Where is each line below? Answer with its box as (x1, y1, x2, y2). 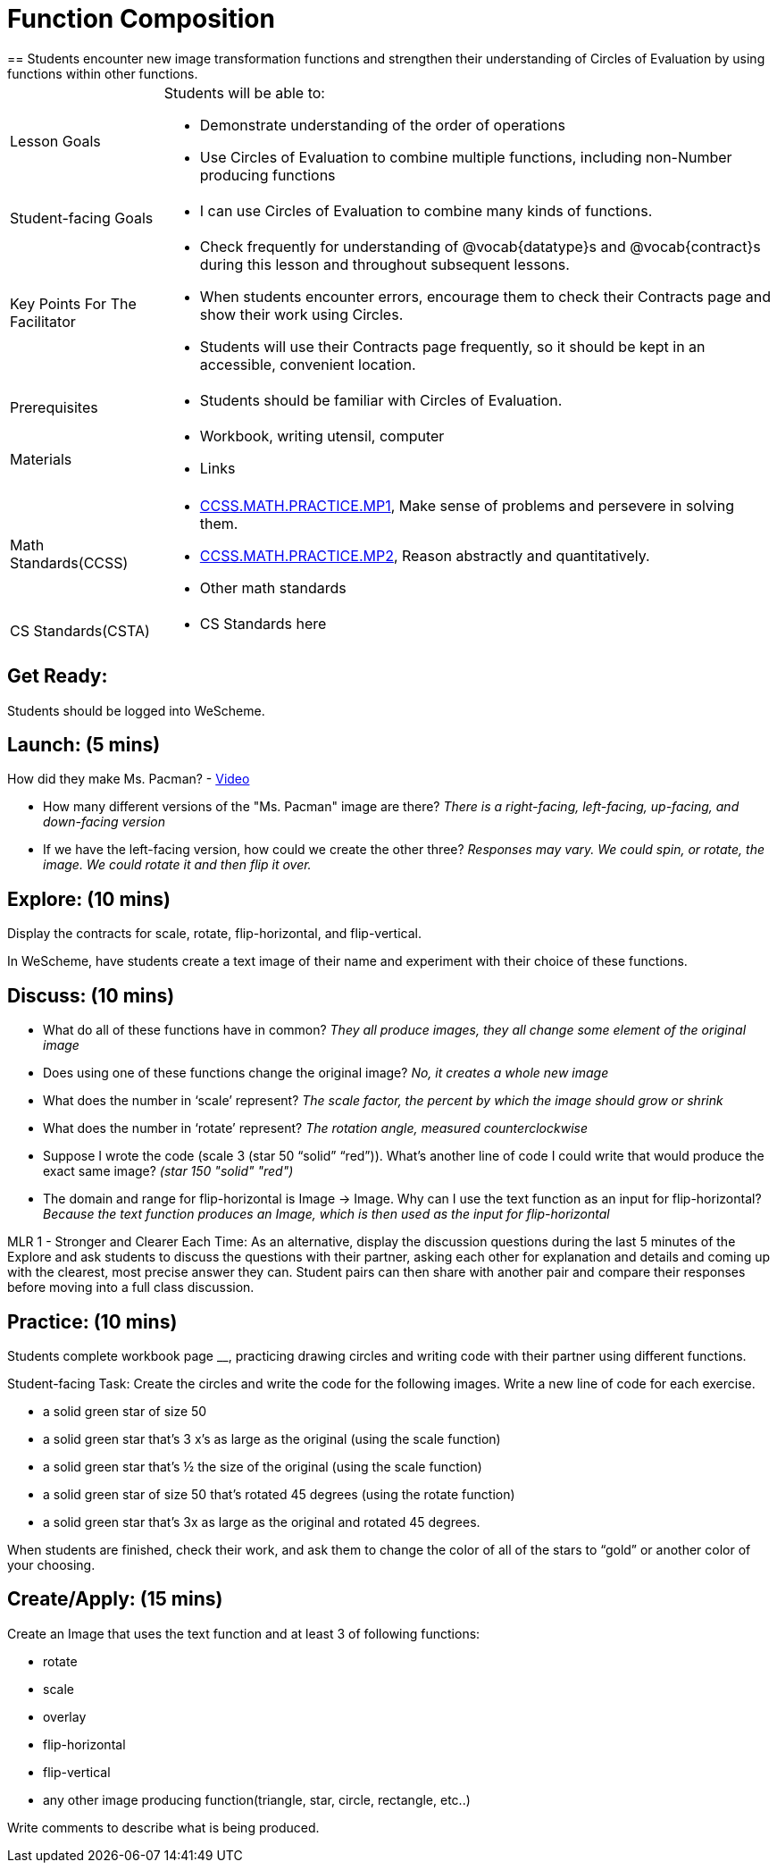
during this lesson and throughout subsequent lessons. (199, 255, 570, 273)
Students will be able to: (163, 83, 325, 102)
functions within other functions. (7, 65, 198, 81)
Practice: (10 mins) (7, 1310, 178, 1333)
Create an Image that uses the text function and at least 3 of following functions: (7, 1625, 480, 1641)
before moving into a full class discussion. (7, 1279, 255, 1296)
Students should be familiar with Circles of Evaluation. (199, 390, 563, 409)
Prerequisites (10, 398, 98, 416)
